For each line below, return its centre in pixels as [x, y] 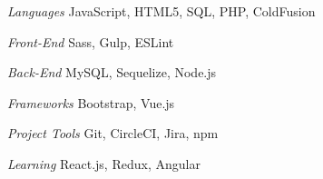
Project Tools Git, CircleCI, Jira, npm [113, 133]
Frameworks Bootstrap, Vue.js [91, 102]
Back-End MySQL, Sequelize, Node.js [112, 72]
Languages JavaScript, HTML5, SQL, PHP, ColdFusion [161, 11]
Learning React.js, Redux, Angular [104, 163]
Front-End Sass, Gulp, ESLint [91, 41]
